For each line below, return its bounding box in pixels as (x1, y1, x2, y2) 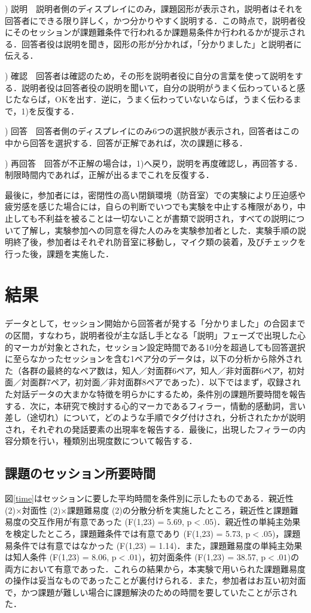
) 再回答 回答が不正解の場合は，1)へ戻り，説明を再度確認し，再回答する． (5, 156, 303, 169)
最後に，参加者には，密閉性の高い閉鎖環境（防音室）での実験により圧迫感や (5, 188, 306, 201)
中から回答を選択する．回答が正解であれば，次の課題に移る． (5, 136, 248, 149)
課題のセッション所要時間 (5, 464, 155, 482)
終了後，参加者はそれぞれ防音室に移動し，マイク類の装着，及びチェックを (13, 235, 306, 248)
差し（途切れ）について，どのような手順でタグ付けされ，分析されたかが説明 (5, 411, 306, 424)
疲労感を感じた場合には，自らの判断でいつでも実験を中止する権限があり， (5, 200, 298, 213)
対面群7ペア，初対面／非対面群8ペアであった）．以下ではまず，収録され (21, 376, 301, 388)
